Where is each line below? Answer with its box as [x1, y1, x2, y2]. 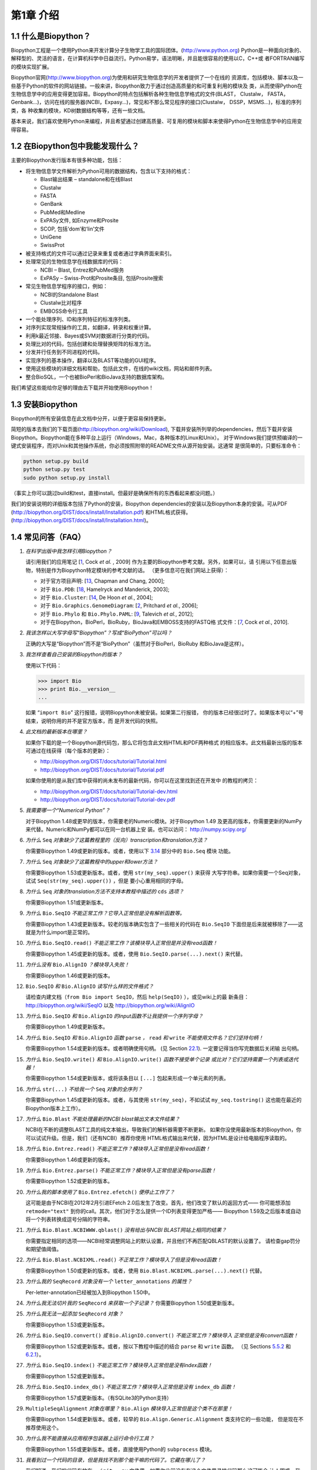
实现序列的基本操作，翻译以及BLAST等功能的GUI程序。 [25, 356, 160, 364]
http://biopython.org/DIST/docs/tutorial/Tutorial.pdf [40, 766, 164, 773]
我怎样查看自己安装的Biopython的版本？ [25, 651, 123, 658]
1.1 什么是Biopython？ [11, 31, 91, 41]
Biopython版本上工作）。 [25, 1104, 84, 1111]
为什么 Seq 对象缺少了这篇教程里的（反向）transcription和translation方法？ [25, 837, 208, 844]
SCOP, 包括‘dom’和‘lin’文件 [40, 225, 105, 232]
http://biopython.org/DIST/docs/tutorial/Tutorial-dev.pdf [40, 796, 176, 803]
